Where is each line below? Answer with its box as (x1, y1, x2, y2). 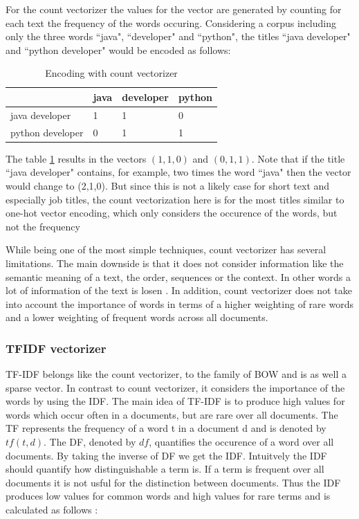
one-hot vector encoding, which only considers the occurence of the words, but (6, 206, 338, 220)
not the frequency (6, 219, 80, 233)
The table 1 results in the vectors (6, 151, 147, 165)
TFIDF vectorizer (6, 339, 107, 356)
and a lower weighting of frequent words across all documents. (6, 310, 268, 325)
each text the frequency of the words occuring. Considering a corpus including (6, 15, 337, 30)
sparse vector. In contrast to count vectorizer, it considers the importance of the (6, 380, 345, 394)
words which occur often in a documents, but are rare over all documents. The (6, 407, 338, 421)
